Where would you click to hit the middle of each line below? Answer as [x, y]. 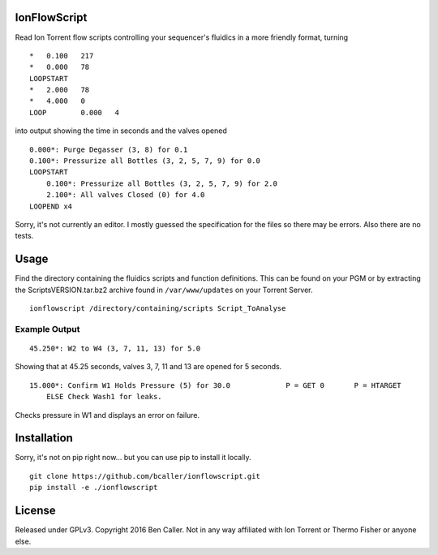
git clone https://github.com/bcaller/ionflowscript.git [145, 476]
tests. [24, 236]
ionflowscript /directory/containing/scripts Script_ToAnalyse [158, 309]
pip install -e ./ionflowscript [94, 488]
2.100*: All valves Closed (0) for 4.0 [125, 195]
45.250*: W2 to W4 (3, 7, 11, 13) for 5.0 [115, 348]
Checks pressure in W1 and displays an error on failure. [107, 415]
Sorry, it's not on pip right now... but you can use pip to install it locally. [133, 458]
